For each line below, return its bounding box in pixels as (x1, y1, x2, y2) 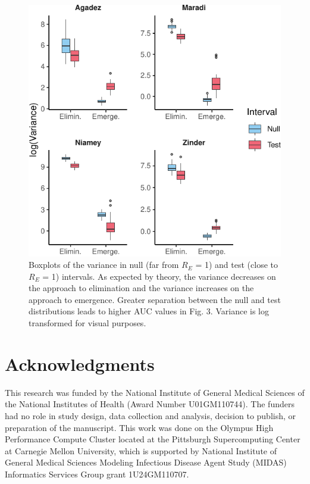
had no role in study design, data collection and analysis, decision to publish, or (5, 409, 296, 421)
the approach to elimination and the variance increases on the (29, 282, 254, 294)
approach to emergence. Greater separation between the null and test (29, 293, 281, 305)
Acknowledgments (5, 351, 155, 376)
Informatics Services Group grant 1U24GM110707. (5, 467, 189, 480)
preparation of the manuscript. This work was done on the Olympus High (5, 421, 274, 433)
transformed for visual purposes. (29, 317, 146, 329)
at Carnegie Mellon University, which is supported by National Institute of (5, 444, 277, 457)
